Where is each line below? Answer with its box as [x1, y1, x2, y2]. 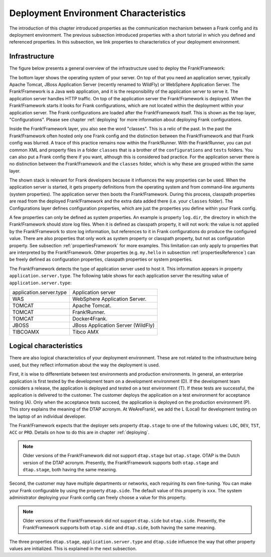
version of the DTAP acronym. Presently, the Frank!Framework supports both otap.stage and [23, 459, 218, 466]
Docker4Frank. [72, 315, 108, 322]
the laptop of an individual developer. [9, 413, 86, 419]
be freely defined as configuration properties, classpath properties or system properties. [9, 256, 193, 263]
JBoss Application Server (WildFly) [72, 321, 155, 328]
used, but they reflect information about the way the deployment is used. [9, 361, 160, 368]
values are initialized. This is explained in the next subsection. [9, 545, 137, 551]
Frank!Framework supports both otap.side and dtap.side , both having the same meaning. [23, 524, 216, 531]
